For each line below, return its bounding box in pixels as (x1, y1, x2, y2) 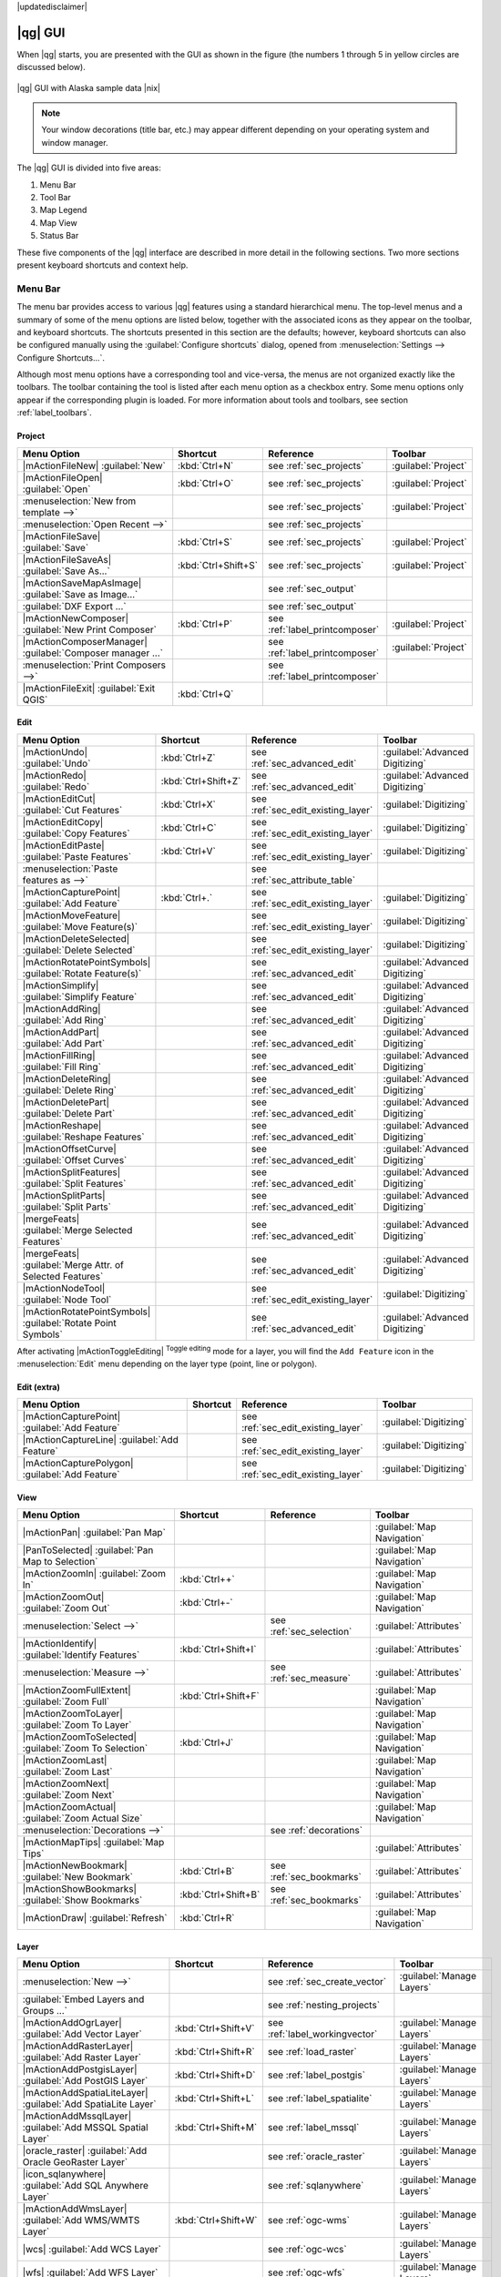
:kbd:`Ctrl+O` (178, 476, 234, 489)
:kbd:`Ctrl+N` (178, 459, 234, 472)
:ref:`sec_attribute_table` (250, 873, 355, 886)
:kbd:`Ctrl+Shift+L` (174, 2092, 255, 2105)
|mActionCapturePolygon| (22, 1457, 134, 1470)
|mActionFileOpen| (22, 471, 104, 484)
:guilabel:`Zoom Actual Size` (22, 1812, 143, 1825)
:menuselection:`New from (22, 495, 137, 507)
